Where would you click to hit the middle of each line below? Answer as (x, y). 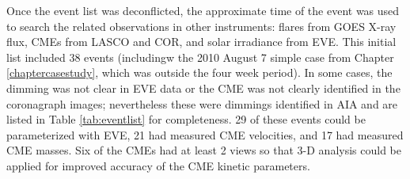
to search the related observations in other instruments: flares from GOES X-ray (201, 26)
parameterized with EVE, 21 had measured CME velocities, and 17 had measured (205, 134)
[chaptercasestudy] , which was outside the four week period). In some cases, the (199, 72)
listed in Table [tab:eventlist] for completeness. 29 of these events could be (186, 119)
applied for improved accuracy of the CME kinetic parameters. (158, 165)
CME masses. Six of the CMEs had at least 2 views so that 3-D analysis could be (204, 150)
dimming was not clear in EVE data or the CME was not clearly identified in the (203, 88)
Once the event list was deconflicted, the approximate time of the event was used (203, 10)
